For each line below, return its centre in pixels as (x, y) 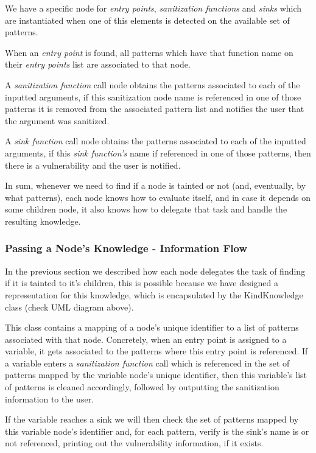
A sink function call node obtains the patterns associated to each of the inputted (156, 141)
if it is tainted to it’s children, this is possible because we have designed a (142, 283)
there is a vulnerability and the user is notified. (93, 165)
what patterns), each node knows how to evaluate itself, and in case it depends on (158, 197)
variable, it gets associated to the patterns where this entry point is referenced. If (156, 351)
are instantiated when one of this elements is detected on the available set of (147, 20)
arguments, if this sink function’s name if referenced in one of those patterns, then (158, 153)
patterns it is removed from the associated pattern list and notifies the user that (155, 109)
